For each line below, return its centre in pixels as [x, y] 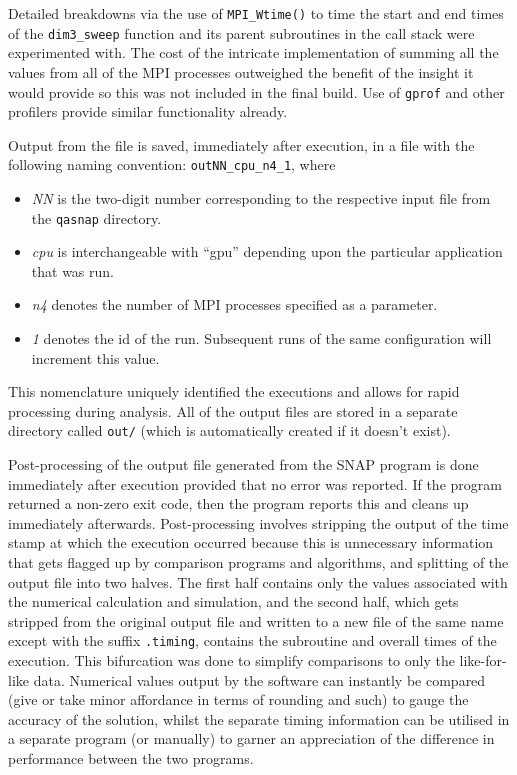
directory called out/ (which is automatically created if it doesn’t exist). [229, 430]
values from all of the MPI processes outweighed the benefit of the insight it [241, 71]
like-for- [483, 660]
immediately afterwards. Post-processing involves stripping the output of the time [258, 522]
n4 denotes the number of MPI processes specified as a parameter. [234, 304]
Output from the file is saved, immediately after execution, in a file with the [241, 144]
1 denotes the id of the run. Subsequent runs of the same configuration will [261, 338]
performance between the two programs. [131, 758]
